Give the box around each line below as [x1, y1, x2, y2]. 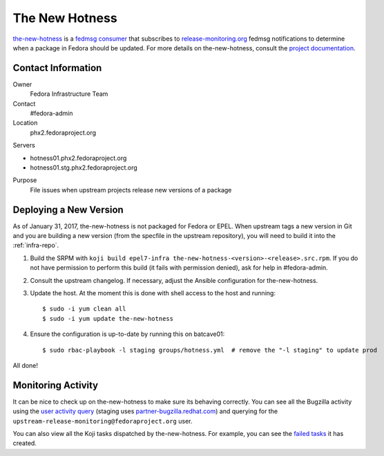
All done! [12, 361, 38, 369]
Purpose [12, 176, 37, 184]
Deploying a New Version [12, 204, 124, 215]
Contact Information [12, 62, 102, 74]
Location [12, 119, 38, 127]
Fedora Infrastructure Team [30, 90, 108, 98]
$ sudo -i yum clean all [42, 305, 126, 313]
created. [12, 439, 37, 448]
